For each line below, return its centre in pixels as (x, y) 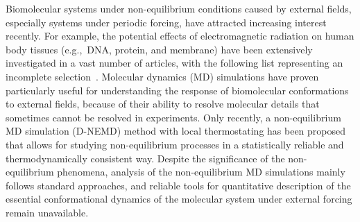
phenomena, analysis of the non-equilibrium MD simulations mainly (201, 172)
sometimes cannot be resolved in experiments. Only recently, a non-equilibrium (173, 117)
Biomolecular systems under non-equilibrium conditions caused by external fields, (179, 8)
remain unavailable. (47, 212)
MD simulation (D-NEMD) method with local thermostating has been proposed (176, 131)
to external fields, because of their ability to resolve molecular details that (163, 104)
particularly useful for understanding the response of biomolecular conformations (177, 90)
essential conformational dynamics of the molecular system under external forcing (179, 199)
